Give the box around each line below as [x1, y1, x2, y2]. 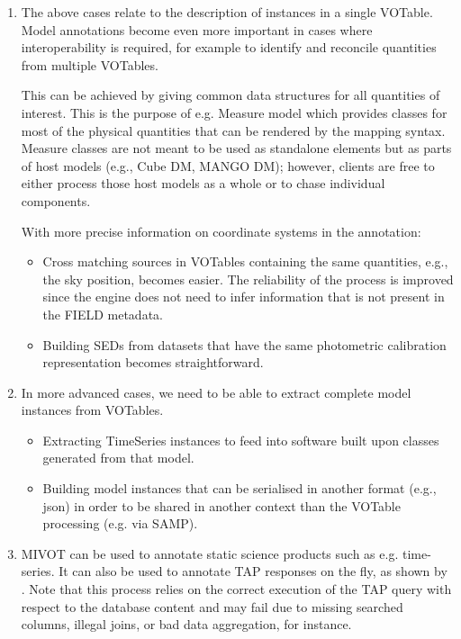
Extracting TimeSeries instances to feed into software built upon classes [42, 430, 439, 449]
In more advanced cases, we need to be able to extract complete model [21, 382, 411, 401]
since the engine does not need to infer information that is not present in [42, 287, 445, 306]
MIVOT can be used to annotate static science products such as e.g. [21, 544, 399, 562]
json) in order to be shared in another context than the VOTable [42, 496, 401, 515]
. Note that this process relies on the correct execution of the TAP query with [21, 580, 452, 598]
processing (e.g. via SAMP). [42, 514, 198, 533]
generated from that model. [42, 448, 194, 467]
